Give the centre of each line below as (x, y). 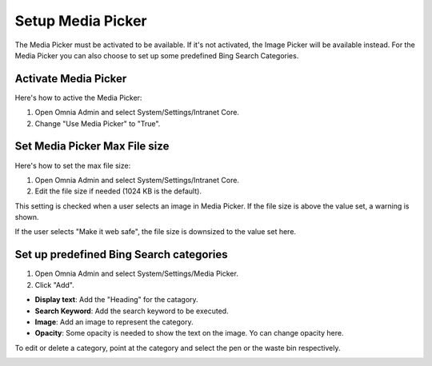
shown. (27, 217)
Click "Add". (55, 284)
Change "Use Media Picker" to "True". (98, 123)
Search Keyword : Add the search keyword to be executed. (132, 311)
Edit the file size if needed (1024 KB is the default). (118, 191)
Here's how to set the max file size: (73, 165)
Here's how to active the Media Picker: (78, 97)
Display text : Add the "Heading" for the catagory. (117, 300)
